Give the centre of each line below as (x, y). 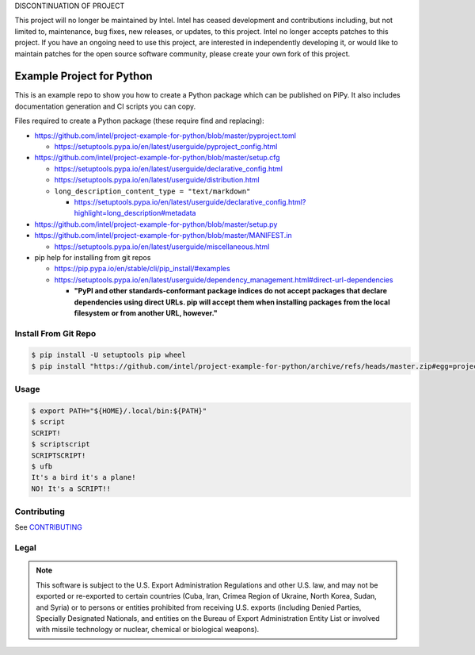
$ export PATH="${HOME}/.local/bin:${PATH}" (119, 411)
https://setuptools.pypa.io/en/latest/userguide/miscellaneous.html (162, 247)
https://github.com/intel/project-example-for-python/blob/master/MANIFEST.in (163, 236)
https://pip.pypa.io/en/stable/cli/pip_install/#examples (142, 269)
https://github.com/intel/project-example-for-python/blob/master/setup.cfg (157, 158)
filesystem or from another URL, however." (146, 312)
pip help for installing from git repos (93, 257)
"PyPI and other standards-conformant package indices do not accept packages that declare (231, 291)
